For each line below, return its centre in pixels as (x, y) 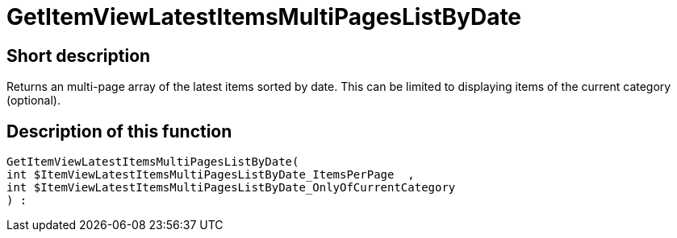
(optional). (33, 101)
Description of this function (119, 131)
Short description (79, 55)
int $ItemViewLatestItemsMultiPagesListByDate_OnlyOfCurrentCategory (231, 188)
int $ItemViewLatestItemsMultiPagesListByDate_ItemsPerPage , (211, 175)
